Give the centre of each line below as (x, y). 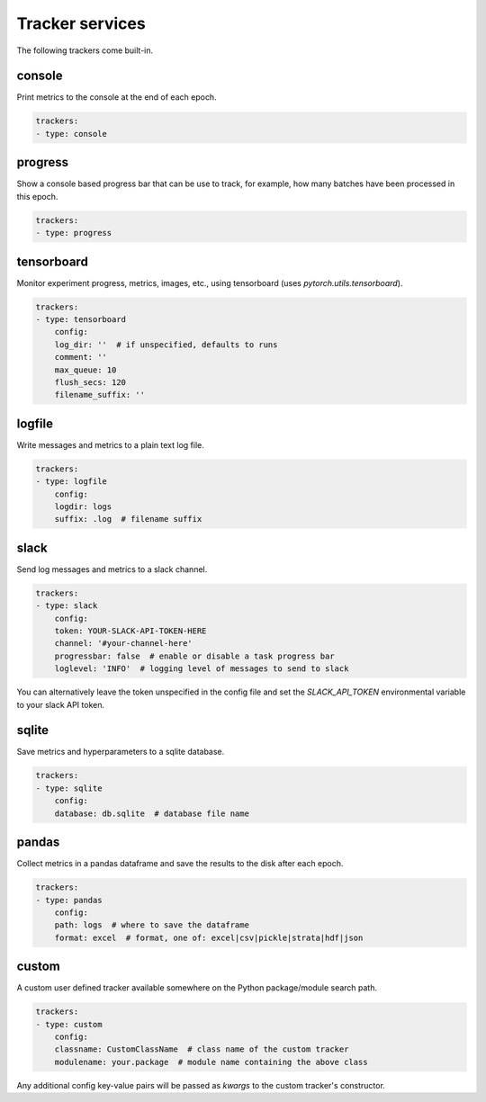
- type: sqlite (69, 788)
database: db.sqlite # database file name (152, 813)
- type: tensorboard (81, 319)
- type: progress (74, 233)
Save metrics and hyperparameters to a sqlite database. (121, 752)
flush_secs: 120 (90, 382)
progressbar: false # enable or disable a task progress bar (194, 656)
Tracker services (81, 23)
